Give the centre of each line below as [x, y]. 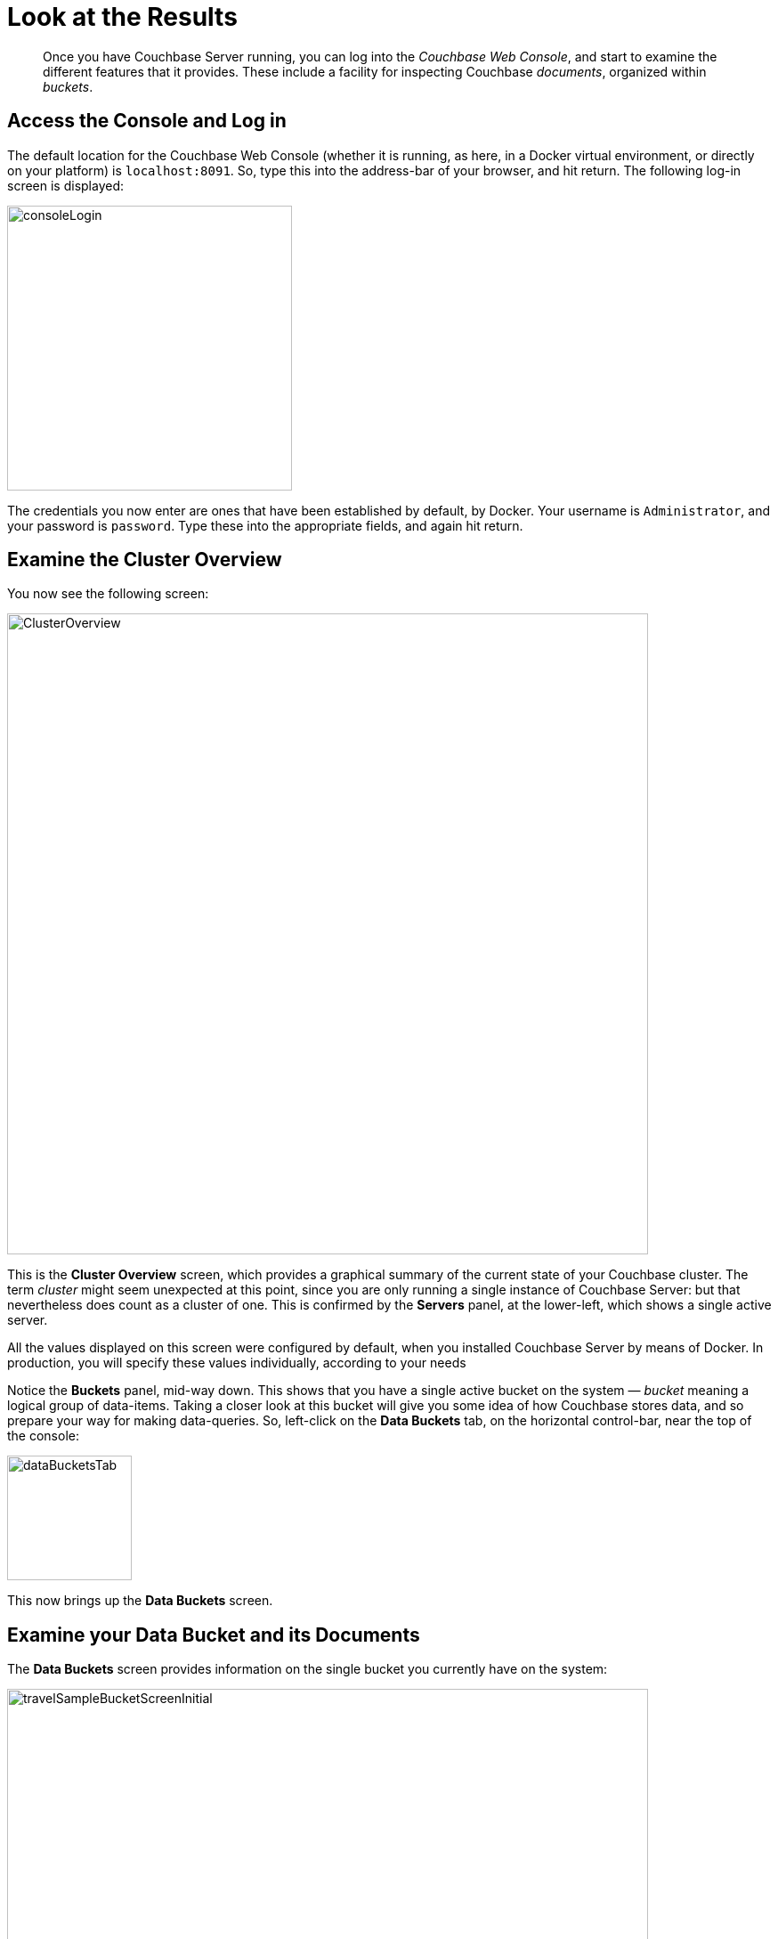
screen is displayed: [66, 185]
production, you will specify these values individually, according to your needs [237, 1363]
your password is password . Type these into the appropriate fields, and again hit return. [265, 525]
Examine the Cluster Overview [145, 560]
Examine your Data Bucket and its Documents [214, 1635]
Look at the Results [122, 17]
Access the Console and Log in [147, 121]
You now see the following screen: [108, 594]
